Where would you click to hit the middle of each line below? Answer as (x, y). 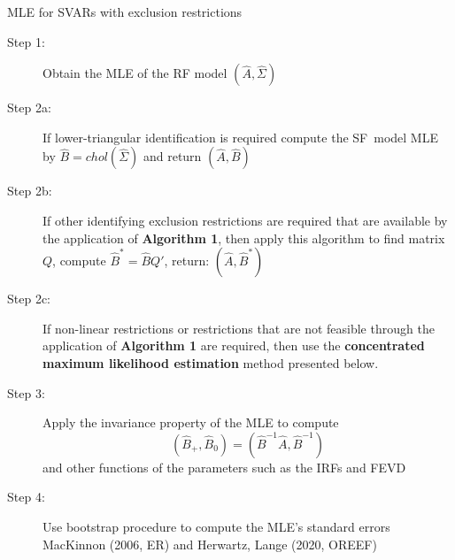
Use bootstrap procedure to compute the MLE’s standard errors (216, 526)
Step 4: (26, 497)
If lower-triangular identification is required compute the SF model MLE (240, 137)
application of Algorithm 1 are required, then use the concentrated (234, 345)
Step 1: (26, 41)
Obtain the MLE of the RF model (135, 73)
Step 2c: (29, 299)
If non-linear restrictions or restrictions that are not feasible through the (239, 328)
